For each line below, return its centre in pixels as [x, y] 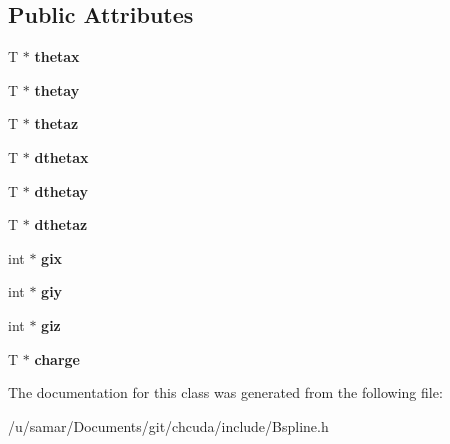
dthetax [61, 156]
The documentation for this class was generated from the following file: [225, 392]
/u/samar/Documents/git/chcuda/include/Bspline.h [168, 425]
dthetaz [61, 224]
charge [57, 358]
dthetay [61, 190]
